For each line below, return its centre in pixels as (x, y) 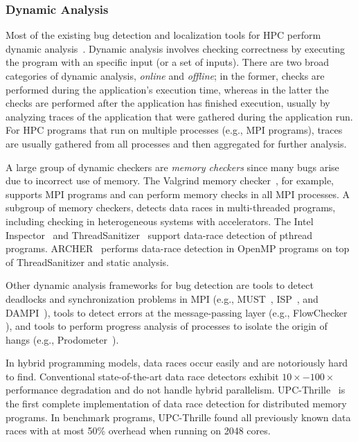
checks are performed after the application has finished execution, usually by (168, 103)
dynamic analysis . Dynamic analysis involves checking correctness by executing (176, 48)
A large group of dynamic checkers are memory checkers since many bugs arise (172, 167)
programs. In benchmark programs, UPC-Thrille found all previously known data (178, 417)
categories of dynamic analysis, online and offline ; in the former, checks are (165, 76)
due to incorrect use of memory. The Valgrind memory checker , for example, (170, 180)
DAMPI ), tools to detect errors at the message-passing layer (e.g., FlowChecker (177, 312)
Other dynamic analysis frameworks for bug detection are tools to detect (160, 285)
